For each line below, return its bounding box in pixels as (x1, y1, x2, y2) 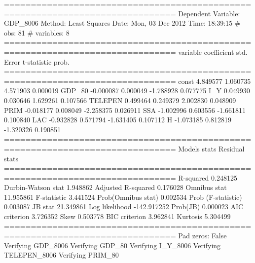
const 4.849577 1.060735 (178, 75, 251, 86)
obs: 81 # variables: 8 (4, 27, 70, 38)
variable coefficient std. (178, 46, 248, 57)
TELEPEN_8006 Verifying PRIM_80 (4, 250, 119, 260)
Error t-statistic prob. (4, 56, 70, 67)
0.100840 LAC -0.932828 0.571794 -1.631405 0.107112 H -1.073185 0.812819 (4, 114, 231, 125)
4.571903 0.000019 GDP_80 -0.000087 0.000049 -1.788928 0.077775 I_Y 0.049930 (4, 85, 250, 96)
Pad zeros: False (178, 230, 227, 241)
